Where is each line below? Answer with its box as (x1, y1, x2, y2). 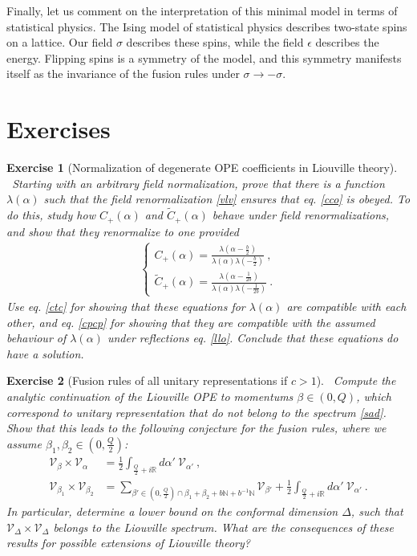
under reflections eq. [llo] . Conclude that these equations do (107, 329, 399, 346)
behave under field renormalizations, (212, 206, 390, 223)
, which (356, 387, 391, 404)
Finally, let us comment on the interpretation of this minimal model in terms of (6, 2, 398, 18)
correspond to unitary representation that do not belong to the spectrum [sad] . (6, 403, 387, 420)
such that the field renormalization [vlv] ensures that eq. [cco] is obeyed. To (43, 190, 411, 207)
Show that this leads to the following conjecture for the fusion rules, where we (6, 419, 387, 436)
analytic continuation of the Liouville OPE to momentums (6, 387, 294, 404)
